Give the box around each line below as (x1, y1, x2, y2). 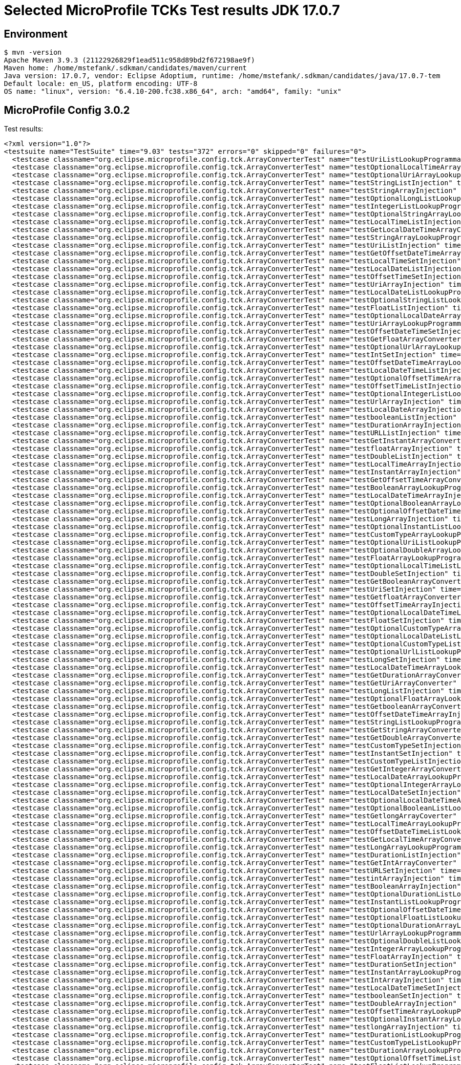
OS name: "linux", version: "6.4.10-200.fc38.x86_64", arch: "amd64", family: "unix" (4, 87, 342, 96)
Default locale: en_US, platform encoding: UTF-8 (4, 80, 198, 88)
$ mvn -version (4, 48, 62, 57)
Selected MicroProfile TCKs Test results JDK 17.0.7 (4, 2, 340, 19)
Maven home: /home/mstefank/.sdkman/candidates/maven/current (4, 64, 247, 72)
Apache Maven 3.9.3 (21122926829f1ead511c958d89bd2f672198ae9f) (4, 56, 255, 64)
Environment (4, 27, 68, 40)
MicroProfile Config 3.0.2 (4, 104, 130, 116)
